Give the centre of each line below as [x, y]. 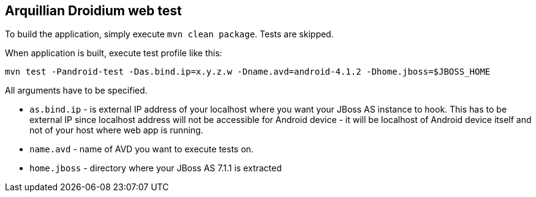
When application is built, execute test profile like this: [114, 53]
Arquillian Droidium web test [93, 11]
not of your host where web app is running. [116, 130]
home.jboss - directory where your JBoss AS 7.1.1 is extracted [156, 168]
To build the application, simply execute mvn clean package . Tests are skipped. [169, 34]
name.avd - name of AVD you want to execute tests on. [142, 149]
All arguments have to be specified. [76, 91]
